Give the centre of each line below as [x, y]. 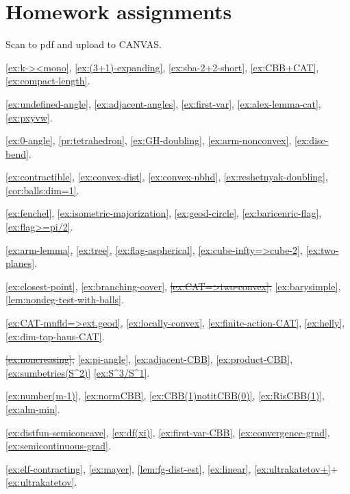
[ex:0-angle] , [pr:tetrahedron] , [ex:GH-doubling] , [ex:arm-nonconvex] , [149, 140]
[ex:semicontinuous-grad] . [58, 446]
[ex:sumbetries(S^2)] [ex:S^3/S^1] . [78, 372]
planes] [20, 263]
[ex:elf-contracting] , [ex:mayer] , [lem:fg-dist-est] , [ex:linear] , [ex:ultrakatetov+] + [172, 468]
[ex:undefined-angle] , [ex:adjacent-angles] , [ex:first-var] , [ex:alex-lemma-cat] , [163, 103]
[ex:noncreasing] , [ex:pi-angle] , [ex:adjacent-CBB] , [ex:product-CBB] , [149, 359]
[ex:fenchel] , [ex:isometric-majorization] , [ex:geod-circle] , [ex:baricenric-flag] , [164, 213]
